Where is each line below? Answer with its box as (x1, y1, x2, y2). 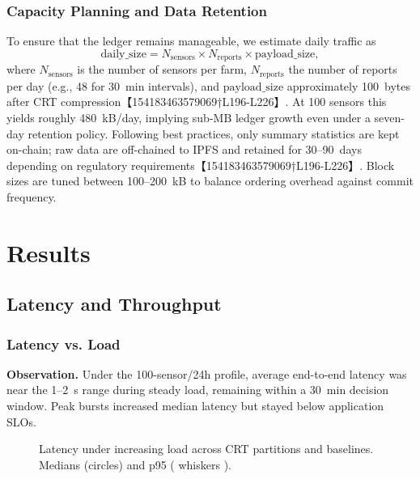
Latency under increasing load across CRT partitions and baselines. (39, 440, 374, 457)
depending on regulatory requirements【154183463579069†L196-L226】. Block (6, 156, 395, 173)
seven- (374, 108, 405, 125)
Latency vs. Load (6, 333, 121, 354)
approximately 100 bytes (286, 77, 410, 94)
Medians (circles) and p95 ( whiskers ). (39, 456, 231, 473)
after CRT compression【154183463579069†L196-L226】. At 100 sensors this (6, 93, 387, 110)
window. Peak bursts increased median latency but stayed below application (6, 397, 384, 414)
